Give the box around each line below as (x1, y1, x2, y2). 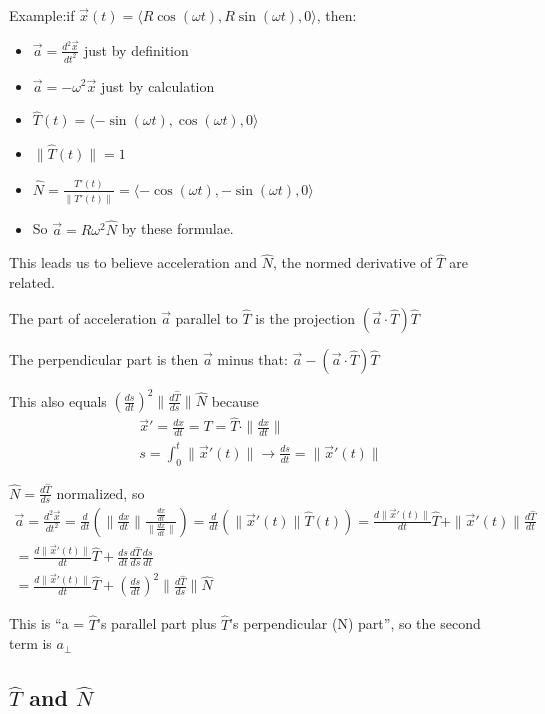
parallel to (175, 307, 238, 328)
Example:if (9, 5, 75, 25)
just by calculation (100, 75, 215, 96)
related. (9, 272, 55, 293)
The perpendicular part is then (9, 348, 199, 369)
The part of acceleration (9, 307, 157, 328)
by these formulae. (121, 218, 234, 239)
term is (9, 633, 52, 654)
